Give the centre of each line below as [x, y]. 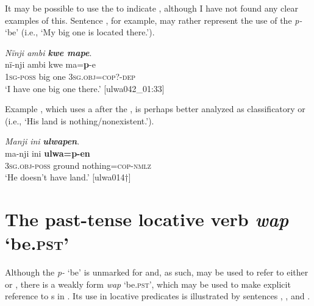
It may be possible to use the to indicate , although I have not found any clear [152, 8]
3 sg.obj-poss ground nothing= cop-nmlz [78, 165]
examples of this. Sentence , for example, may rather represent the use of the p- [154, 20]
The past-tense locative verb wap [147, 219]
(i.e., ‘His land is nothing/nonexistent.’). [80, 120]
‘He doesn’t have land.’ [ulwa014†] [68, 177]
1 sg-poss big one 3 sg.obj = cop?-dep [70, 76]
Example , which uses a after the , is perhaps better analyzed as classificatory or [155, 109]
